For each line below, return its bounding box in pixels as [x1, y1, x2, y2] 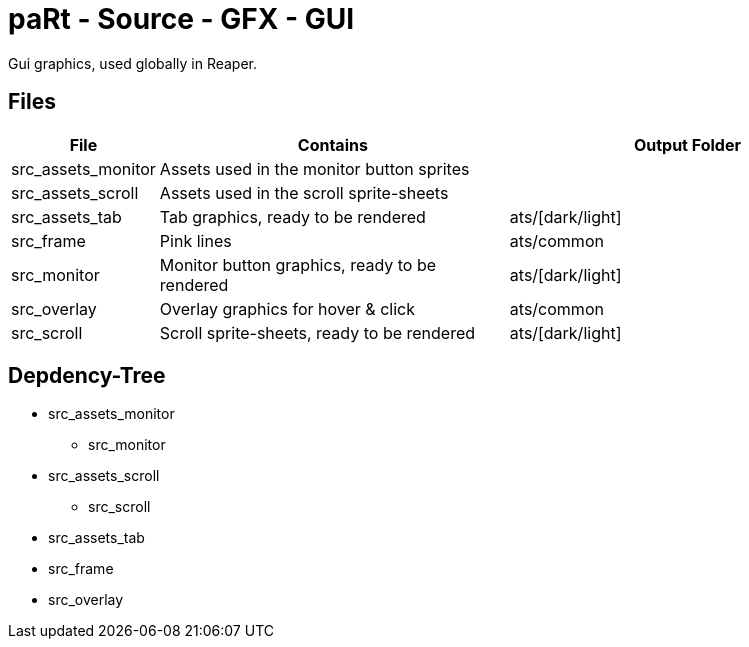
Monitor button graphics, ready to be [159, 254, 437, 275]
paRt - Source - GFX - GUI [8, 2, 355, 36]
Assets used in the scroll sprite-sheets [159, 182, 449, 203]
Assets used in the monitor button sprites [159, 158, 470, 179]
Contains [297, 134, 368, 155]
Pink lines [159, 230, 232, 251]
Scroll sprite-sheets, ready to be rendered [159, 322, 476, 343]
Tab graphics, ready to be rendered [159, 206, 426, 227]
